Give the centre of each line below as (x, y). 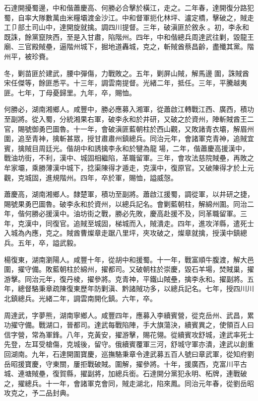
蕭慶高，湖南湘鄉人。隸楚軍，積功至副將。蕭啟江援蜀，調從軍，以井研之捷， (129, 194)
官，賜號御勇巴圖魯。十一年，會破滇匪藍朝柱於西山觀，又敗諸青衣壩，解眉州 (129, 128)
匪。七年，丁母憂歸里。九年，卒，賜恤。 (70, 92)
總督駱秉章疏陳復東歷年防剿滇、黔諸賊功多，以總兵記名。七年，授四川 (132, 288)
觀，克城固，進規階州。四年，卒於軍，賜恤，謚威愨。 (91, 177)
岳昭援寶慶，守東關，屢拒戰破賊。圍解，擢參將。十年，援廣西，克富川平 (122, 363)
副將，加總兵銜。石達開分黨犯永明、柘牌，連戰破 (167, 373)
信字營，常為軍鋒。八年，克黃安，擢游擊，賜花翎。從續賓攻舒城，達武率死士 (129, 334)
